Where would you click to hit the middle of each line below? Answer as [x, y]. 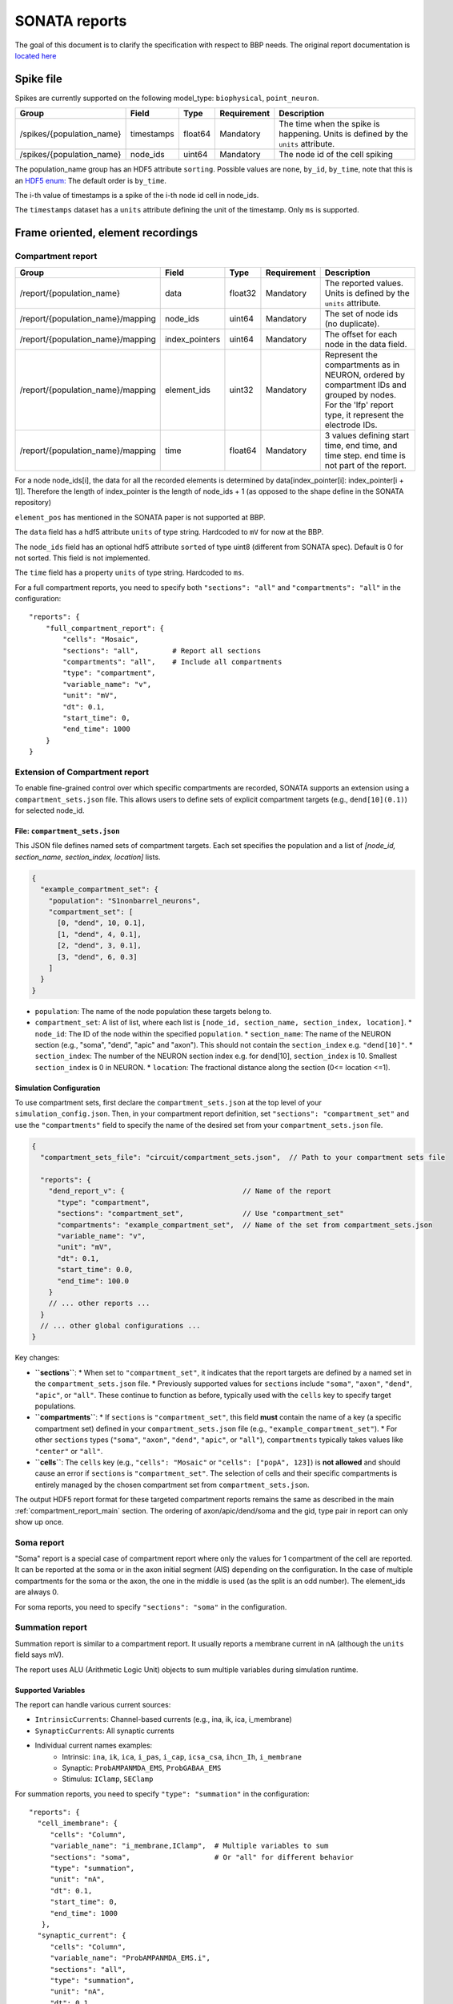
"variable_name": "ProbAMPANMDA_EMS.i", [130, 1958]
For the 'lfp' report [359, 405]
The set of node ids [361, 313]
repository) [33, 503]
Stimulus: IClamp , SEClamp [108, 1779]
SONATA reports [71, 21]
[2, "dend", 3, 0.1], [99, 945]
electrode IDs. [351, 425]
